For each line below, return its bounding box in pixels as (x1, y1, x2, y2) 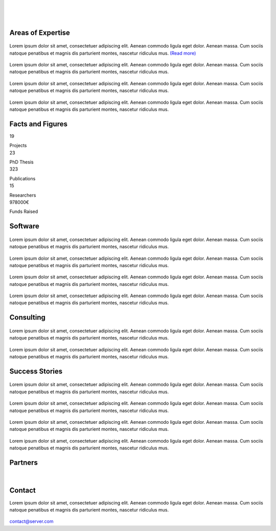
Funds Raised (9, 208, 38, 214)
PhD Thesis (9, 159, 34, 165)
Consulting (9, 313, 46, 322)
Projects (9, 142, 27, 149)
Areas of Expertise (9, 28, 70, 37)
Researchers (9, 192, 36, 198)
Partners (9, 458, 38, 467)
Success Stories (9, 367, 63, 375)
